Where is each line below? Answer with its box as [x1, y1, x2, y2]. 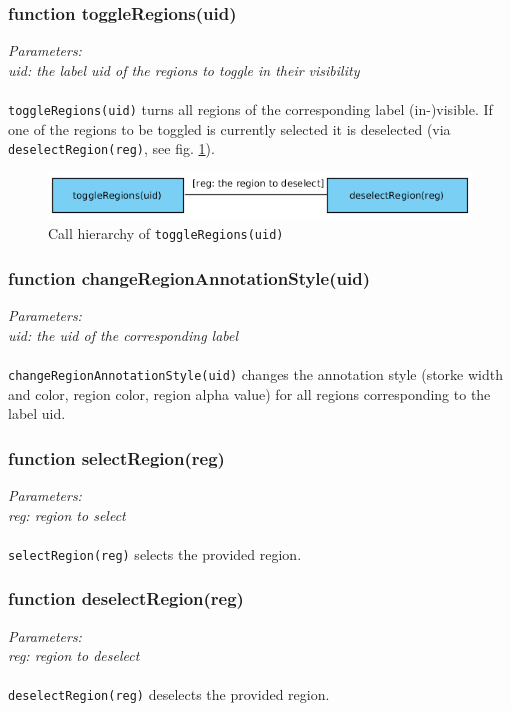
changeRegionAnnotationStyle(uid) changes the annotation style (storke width [8, 363, 503, 384]
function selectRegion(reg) [8, 445, 225, 470]
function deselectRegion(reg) [8, 586, 244, 611]
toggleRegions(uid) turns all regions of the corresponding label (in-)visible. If [8, 99, 493, 119]
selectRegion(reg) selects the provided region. [8, 543, 302, 564]
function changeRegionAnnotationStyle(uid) [8, 265, 370, 290]
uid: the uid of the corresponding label [8, 324, 239, 345]
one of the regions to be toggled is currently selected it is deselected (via [8, 118, 451, 139]
